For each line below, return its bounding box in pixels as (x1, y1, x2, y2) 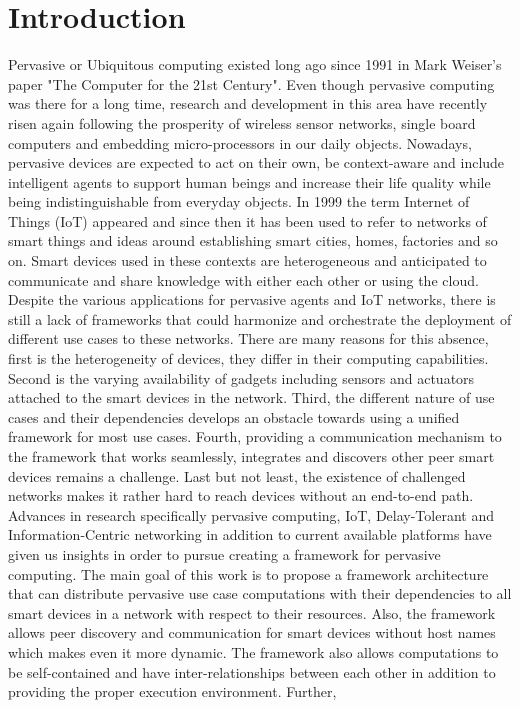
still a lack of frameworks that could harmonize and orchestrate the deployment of (8, 308, 512, 329)
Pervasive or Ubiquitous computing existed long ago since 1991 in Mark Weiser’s (8, 54, 502, 75)
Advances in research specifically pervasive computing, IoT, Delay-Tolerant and (8, 504, 494, 525)
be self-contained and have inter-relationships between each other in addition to (8, 661, 496, 682)
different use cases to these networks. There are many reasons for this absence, (8, 328, 489, 349)
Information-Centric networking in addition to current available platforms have (8, 524, 492, 545)
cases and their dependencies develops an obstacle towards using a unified (8, 406, 460, 427)
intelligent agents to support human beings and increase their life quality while (8, 171, 491, 192)
